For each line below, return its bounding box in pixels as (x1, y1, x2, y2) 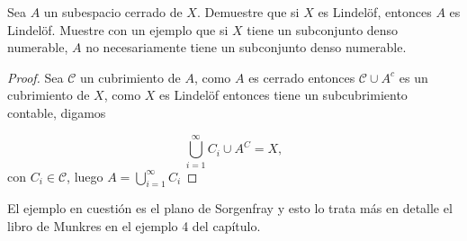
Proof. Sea (7, 67, 64, 86)
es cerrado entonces (248, 67, 355, 86)
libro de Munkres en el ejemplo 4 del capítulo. (7, 217, 261, 236)
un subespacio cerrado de (43, 3, 183, 21)
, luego (67, 166, 103, 185)
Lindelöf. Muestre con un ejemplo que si (7, 20, 229, 39)
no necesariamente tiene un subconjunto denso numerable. (85, 38, 407, 57)
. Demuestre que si (196, 3, 300, 21)
